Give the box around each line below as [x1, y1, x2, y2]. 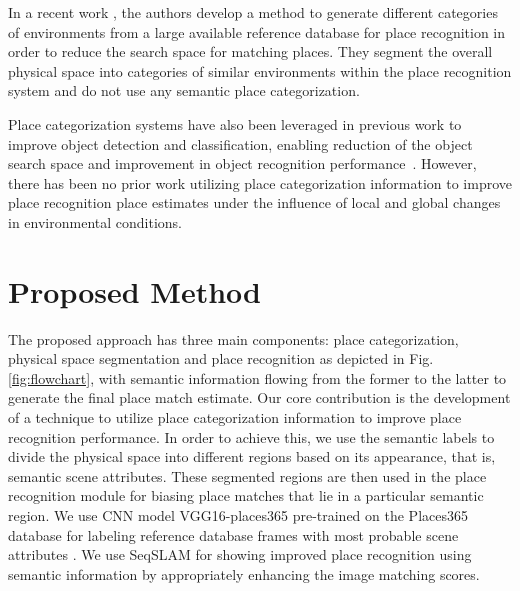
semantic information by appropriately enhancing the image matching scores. [8, 563, 480, 584]
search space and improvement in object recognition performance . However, [8, 153, 477, 174]
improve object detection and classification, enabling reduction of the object [8, 133, 473, 154]
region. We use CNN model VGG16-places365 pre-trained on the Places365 [8, 505, 468, 525]
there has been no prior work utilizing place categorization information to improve [8, 172, 512, 193]
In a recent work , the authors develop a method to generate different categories [8, 2, 498, 22]
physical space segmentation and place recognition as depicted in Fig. [8, 348, 434, 369]
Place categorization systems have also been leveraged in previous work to [8, 113, 462, 134]
